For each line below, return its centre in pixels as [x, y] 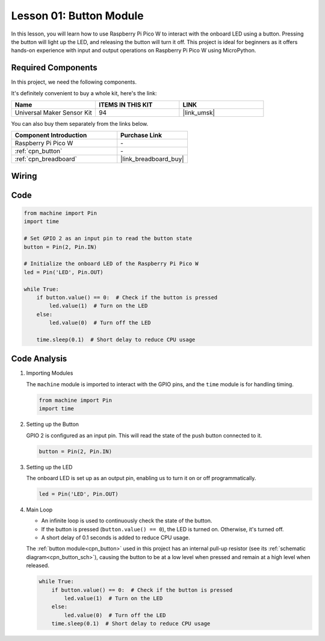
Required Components [54, 68]
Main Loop [39, 510]
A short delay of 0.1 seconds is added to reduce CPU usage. [116, 538]
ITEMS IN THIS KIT [125, 105]
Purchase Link [141, 136]
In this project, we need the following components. [74, 82]
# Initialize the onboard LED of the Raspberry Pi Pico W [111, 264]
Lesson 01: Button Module [77, 16]
